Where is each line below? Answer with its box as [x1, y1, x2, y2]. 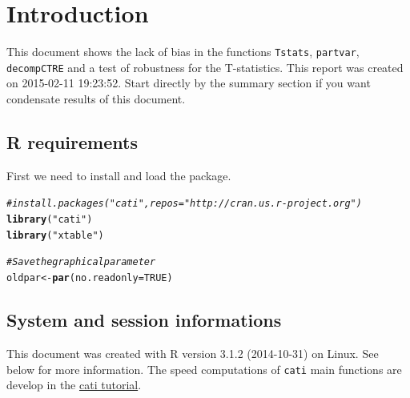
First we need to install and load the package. [6, 167, 231, 183]
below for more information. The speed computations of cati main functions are [6, 360, 402, 377]
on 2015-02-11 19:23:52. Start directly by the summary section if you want [6, 74, 371, 91]
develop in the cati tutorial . [6, 376, 142, 393]
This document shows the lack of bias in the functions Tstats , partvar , [6, 43, 360, 60]
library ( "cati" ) [6, 214, 93, 226]
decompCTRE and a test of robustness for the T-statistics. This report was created [6, 58, 404, 75]
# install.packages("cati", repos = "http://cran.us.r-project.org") [6, 198, 362, 210]
